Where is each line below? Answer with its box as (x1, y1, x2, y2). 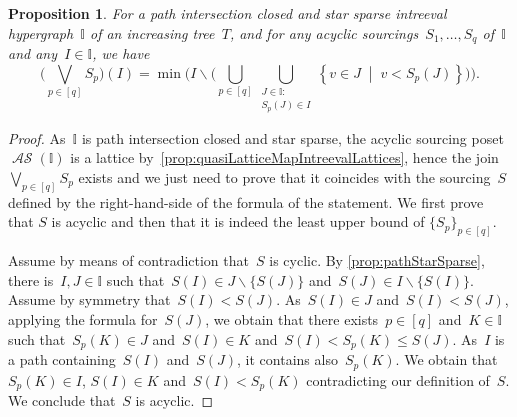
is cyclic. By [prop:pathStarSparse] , (269, 250, 485, 271)
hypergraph (8, 22, 74, 43)
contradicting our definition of (306, 369, 490, 390)
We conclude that (8, 389, 116, 410)
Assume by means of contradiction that (8, 250, 249, 271)
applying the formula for (8, 309, 158, 330)
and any (8, 43, 58, 64)
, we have (92, 43, 150, 64)
